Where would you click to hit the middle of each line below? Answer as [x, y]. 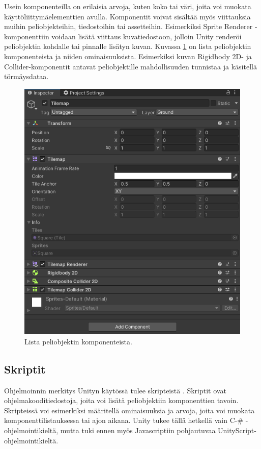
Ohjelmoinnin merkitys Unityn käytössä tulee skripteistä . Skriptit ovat [115, 390]
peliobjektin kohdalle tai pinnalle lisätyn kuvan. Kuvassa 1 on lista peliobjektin [128, 46]
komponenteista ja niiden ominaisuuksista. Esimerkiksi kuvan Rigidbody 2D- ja [128, 56]
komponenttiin [27, 36]
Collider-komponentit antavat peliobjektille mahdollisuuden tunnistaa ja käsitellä [130, 66]
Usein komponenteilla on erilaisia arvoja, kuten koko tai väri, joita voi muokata [128, 6]
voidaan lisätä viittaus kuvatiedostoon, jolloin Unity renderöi [147, 36]
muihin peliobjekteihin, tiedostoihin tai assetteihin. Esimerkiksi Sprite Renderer [128, 26]
